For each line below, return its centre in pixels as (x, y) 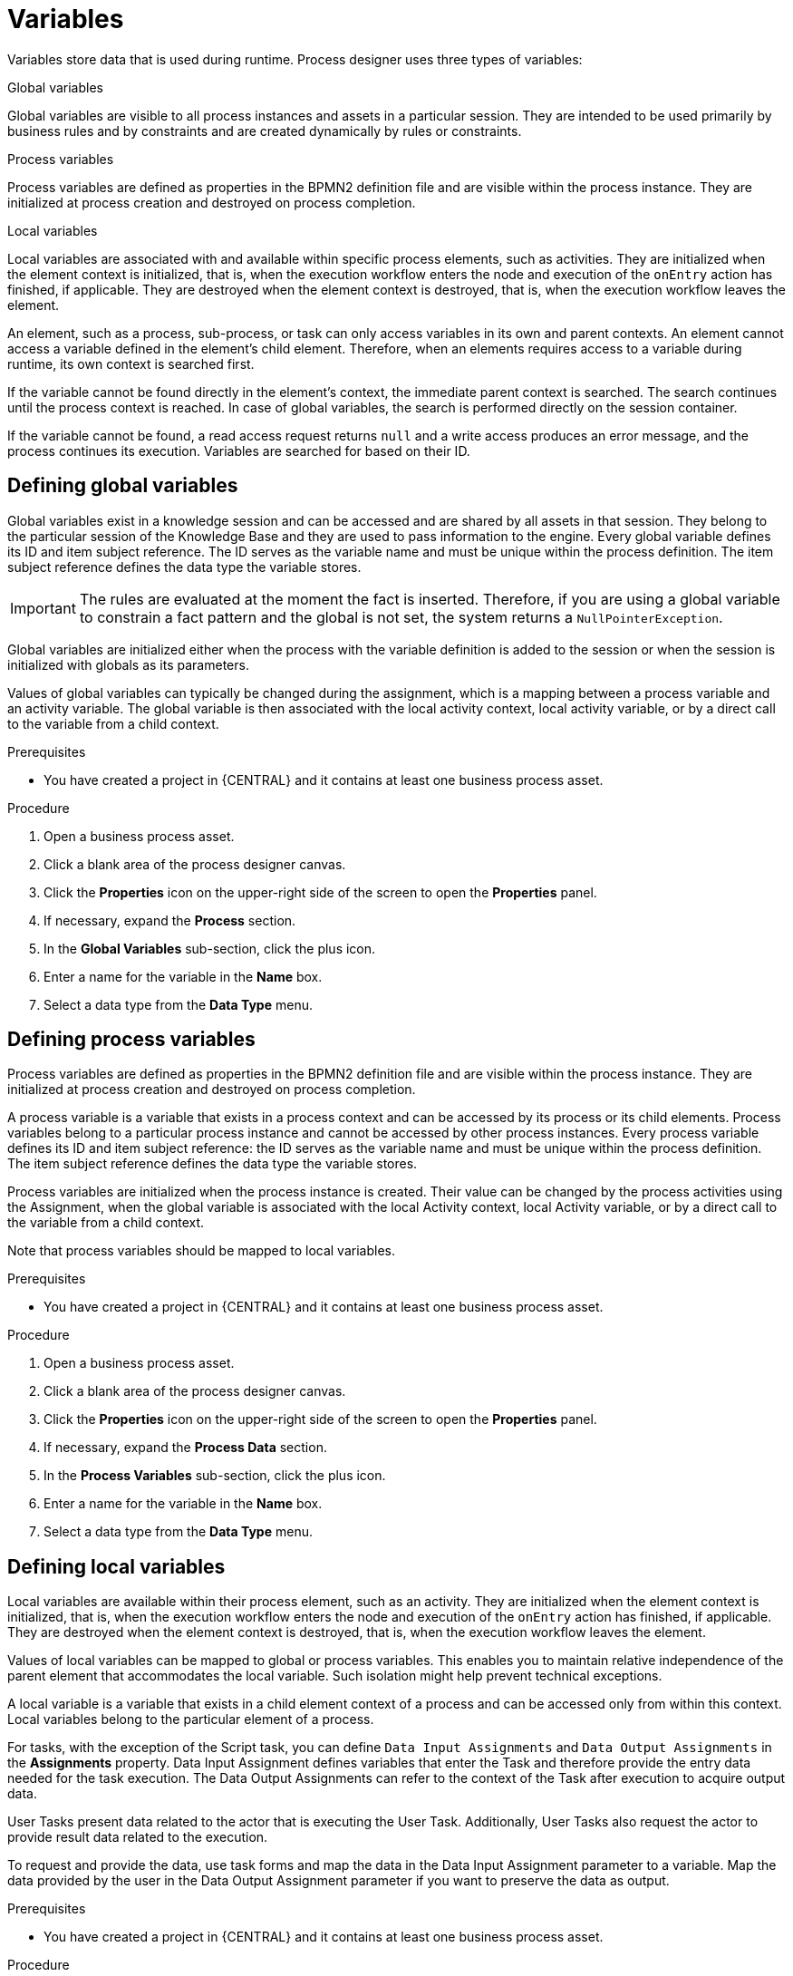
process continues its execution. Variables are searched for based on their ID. (239, 450)
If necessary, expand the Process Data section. (185, 1448)
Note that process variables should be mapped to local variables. (201, 1251)
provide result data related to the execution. (138, 1837)
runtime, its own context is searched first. (131, 363)
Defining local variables (116, 1566)
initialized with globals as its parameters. (128, 664)
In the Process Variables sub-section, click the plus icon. (215, 1476)
